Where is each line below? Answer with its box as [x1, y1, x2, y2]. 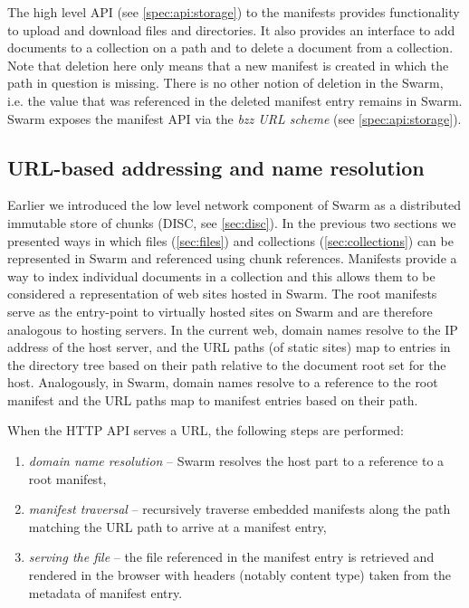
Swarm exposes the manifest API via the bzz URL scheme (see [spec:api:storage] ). [7, 109, 462, 128]
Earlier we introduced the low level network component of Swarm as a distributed [7, 195, 462, 214]
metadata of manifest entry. [28, 583, 183, 602]
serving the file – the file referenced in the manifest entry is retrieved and [28, 547, 435, 566]
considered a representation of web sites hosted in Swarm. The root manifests [7, 284, 437, 303]
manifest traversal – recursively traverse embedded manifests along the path [28, 499, 451, 518]
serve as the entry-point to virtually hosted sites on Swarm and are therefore [7, 301, 433, 320]
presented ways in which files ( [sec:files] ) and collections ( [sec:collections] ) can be [7, 231, 454, 250]
